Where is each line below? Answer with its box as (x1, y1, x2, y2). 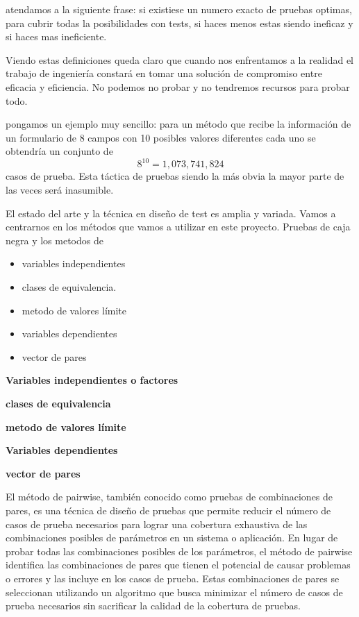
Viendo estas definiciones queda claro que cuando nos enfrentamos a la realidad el (6, 52, 353, 67)
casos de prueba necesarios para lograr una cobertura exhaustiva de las (6, 516, 308, 531)
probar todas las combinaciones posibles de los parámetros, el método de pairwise (6, 543, 353, 558)
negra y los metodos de (6, 233, 103, 247)
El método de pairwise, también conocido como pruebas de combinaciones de (6, 489, 333, 504)
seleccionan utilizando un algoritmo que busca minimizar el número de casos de (6, 584, 343, 599)
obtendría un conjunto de (6, 144, 113, 158)
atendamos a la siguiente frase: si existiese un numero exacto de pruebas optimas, (6, 2, 352, 16)
